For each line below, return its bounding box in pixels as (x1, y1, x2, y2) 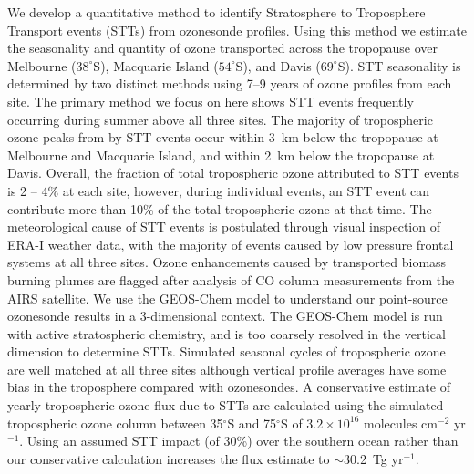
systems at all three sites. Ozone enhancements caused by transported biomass (7, 252, 447, 272)
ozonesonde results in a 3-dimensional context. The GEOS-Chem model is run (7, 306, 443, 325)
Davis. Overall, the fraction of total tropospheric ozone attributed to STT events (7, 163, 459, 182)
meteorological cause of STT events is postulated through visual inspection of (7, 217, 440, 236)
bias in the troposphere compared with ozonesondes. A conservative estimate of (7, 377, 450, 397)
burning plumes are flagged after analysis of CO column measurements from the (7, 270, 455, 289)
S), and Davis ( (235, 56, 321, 75)
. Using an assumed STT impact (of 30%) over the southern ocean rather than (19, 431, 459, 450)
